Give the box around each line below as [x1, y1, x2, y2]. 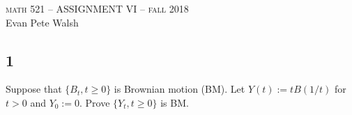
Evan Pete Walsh [6, 15, 79, 29]
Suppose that [6, 82, 62, 96]
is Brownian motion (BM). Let [114, 82, 245, 96]
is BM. [160, 95, 189, 109]
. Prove [79, 95, 110, 109]
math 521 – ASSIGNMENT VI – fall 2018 [6, 1, 189, 15]
